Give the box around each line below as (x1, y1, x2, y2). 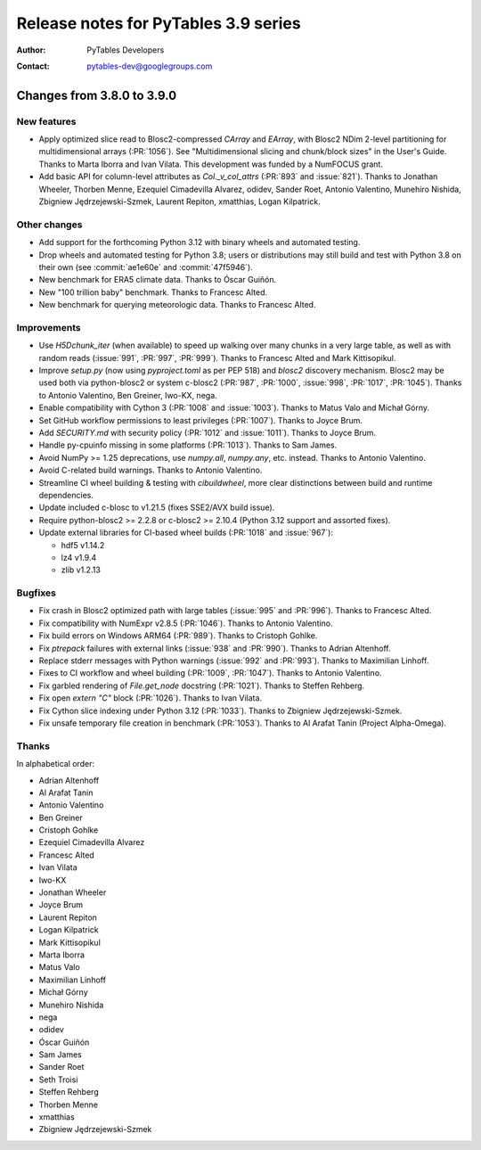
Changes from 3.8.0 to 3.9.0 (16, 87, 177, 103)
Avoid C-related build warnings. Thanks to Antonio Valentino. (38, 464, 263, 476)
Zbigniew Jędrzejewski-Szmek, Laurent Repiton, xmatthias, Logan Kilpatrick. (38, 196, 321, 207)
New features (16, 115, 77, 127)
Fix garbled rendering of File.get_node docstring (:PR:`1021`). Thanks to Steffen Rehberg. (38, 680, 365, 691)
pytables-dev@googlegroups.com (86, 61, 213, 71)
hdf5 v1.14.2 (61, 539, 105, 550)
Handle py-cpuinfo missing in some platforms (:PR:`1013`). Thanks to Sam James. (38, 439, 338, 450)
